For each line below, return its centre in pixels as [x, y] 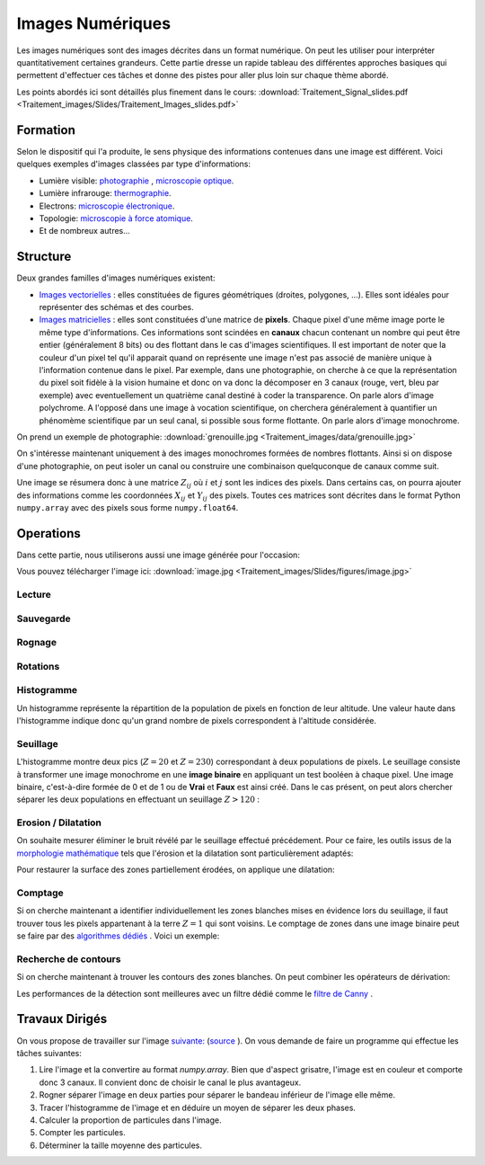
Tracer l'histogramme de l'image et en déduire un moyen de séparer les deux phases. [198, 1107]
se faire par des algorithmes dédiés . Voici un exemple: [118, 936]
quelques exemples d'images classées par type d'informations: [134, 164]
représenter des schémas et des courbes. [117, 307]
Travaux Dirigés [62, 1019]
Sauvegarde [44, 618]
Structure [44, 257]
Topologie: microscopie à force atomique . [116, 218]
